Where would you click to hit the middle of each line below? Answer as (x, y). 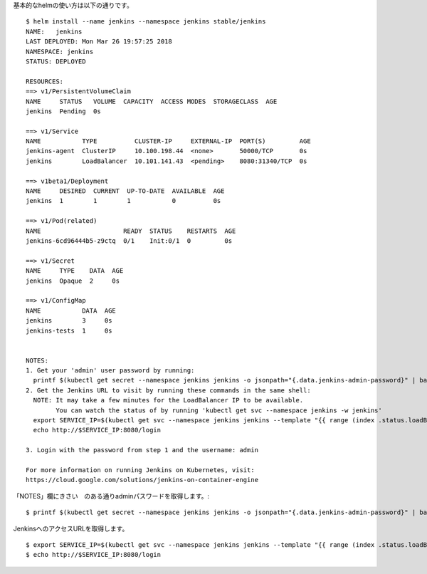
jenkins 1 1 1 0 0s (123, 201)
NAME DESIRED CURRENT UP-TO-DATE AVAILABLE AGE (125, 191)
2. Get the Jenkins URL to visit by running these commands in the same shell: (168, 390)
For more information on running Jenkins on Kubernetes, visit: (141, 470)
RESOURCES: (45, 81)
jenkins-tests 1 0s (69, 330)
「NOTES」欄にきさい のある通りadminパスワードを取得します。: (111, 496)
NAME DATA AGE (71, 311)
